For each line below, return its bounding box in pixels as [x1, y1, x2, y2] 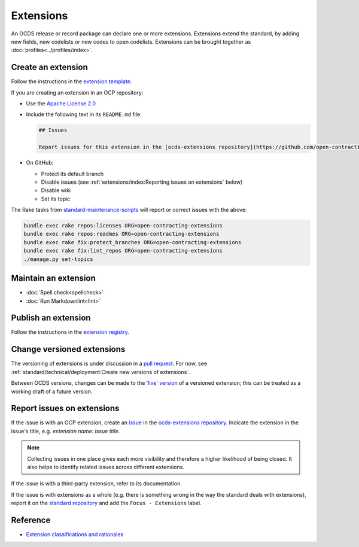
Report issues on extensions [11, 403, 120, 414]
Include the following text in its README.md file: [26, 111, 142, 118]
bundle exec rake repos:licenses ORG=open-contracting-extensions [23, 222, 223, 229]
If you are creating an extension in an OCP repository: [11, 89, 144, 96]
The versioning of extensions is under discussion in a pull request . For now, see [11, 360, 208, 367]
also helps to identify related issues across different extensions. [27, 464, 185, 470]
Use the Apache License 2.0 [26, 100, 96, 107]
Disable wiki [41, 187, 71, 194]
